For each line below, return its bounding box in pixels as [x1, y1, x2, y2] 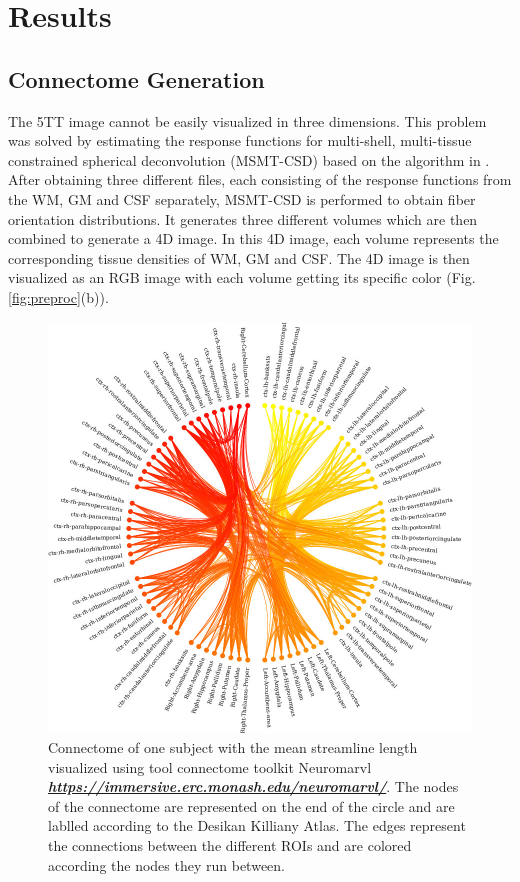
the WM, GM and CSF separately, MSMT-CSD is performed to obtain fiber [8, 188, 476, 209]
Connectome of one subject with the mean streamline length [48, 737, 418, 758]
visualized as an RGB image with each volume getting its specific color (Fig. [8, 267, 476, 288]
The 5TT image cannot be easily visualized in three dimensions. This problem [8, 110, 487, 131]
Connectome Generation [8, 63, 265, 94]
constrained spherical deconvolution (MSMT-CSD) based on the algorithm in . [8, 149, 490, 170]
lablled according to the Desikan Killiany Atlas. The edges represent [48, 815, 466, 836]
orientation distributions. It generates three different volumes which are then [8, 208, 478, 229]
